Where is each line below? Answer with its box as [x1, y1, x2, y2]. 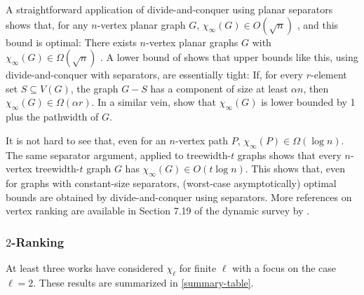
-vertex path [175, 132, 229, 147]
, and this [297, 17, 339, 32]
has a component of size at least [150, 81, 288, 95]
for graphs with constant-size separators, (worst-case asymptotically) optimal [6, 175, 337, 190]
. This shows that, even [245, 161, 345, 176]
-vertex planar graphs [146, 34, 238, 49]
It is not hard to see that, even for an [6, 132, 166, 147]
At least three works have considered [6, 260, 163, 275]
